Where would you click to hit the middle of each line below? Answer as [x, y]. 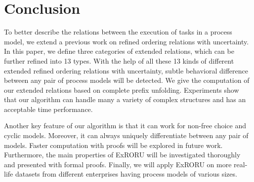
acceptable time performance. [48, 109]
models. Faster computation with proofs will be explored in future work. [113, 145]
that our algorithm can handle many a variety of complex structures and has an [125, 99]
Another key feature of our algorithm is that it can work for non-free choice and [125, 126]
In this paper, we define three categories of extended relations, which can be [119, 51]
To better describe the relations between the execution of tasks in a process [118, 32]
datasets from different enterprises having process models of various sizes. [126, 174]
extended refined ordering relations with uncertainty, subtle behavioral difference [126, 70]
